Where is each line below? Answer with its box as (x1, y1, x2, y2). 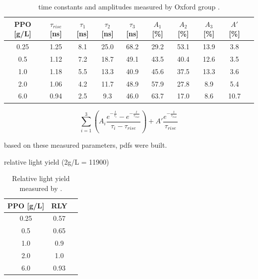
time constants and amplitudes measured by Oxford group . (38, 1, 220, 11)
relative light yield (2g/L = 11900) (4, 156, 109, 167)
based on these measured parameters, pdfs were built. (4, 140, 167, 150)
